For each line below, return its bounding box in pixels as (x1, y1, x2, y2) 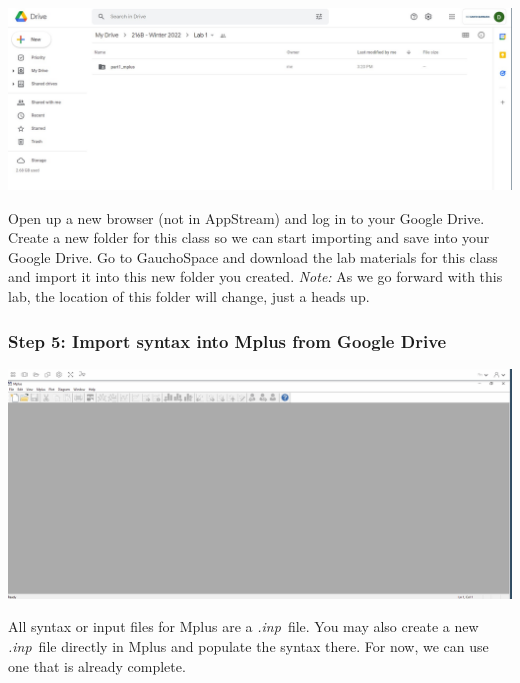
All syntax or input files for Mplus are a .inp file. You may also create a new (8, 616, 479, 637)
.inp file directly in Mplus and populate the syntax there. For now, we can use (8, 635, 489, 656)
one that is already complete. (8, 655, 186, 676)
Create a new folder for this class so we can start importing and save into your (8, 227, 490, 248)
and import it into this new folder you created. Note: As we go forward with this (8, 266, 503, 287)
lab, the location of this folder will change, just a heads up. (8, 286, 370, 307)
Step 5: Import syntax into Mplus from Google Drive (8, 328, 447, 353)
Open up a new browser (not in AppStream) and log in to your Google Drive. (8, 207, 485, 228)
